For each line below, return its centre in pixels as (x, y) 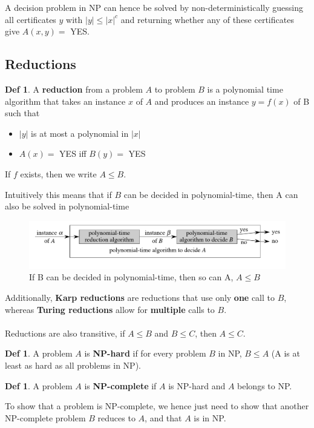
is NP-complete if (120, 385)
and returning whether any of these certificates (207, 19)
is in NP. (210, 417)
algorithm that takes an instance (65, 101)
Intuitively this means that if (58, 194)
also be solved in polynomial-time (67, 206)
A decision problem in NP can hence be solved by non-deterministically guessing (154, 7)
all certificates (31, 19)
